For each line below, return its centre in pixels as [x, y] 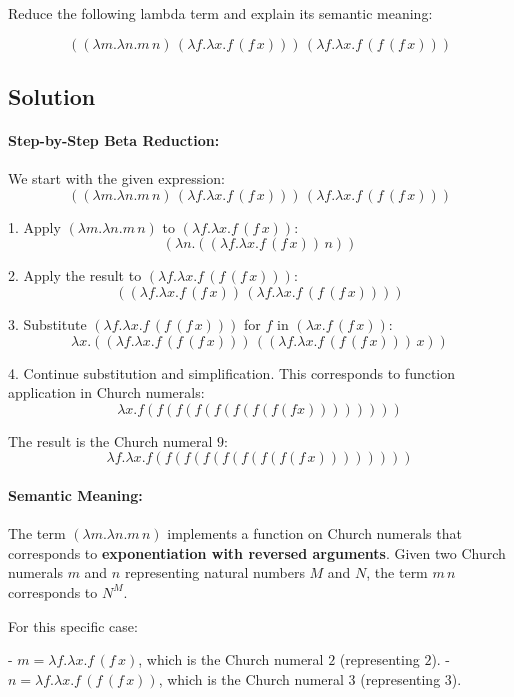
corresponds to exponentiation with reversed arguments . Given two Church [257, 552]
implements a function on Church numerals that [314, 533]
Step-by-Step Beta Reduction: [114, 139]
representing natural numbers [214, 572]
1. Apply [34, 226]
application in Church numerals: [106, 392]
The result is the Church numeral [110, 440]
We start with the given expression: [116, 178]
